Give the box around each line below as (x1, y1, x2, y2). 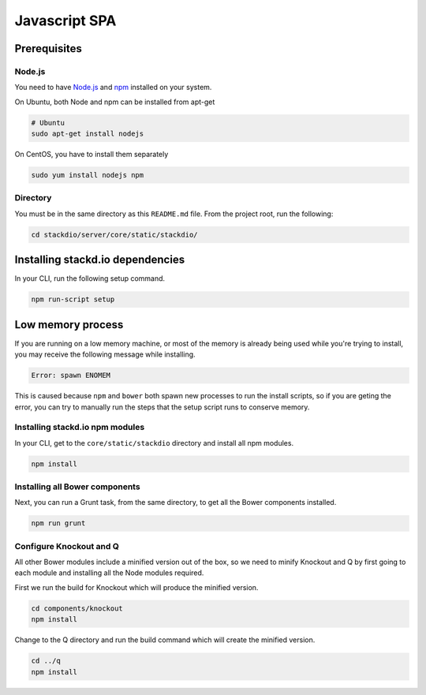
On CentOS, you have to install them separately (14, 150, 169, 159)
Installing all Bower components (14, 481, 141, 492)
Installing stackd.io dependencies (14, 253, 185, 267)
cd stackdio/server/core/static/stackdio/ (31, 230, 198, 239)
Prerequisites (14, 42, 82, 55)
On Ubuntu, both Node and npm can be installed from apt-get (14, 97, 215, 106)
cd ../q (31, 656, 61, 666)
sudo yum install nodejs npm (31, 170, 144, 180)
